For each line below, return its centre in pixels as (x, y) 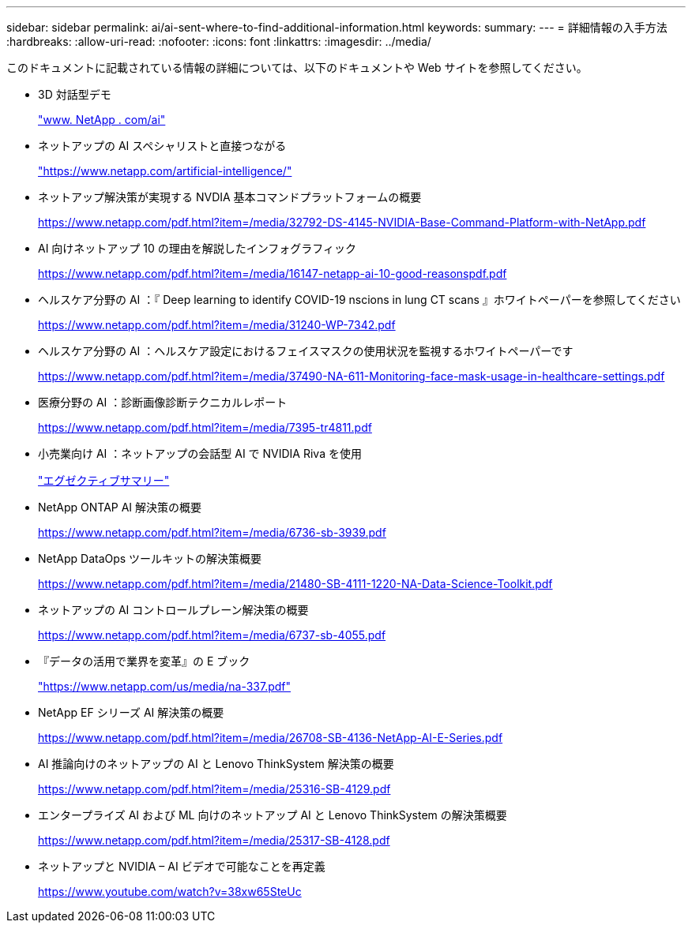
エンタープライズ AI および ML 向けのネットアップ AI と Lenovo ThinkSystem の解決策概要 (273, 815)
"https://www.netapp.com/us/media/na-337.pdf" (165, 686)
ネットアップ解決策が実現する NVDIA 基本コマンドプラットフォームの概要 (230, 197)
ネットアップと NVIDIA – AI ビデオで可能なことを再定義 (182, 866)
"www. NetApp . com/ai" (102, 120)
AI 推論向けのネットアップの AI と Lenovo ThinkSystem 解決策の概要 (216, 764)
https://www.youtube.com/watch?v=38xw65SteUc (170, 892)
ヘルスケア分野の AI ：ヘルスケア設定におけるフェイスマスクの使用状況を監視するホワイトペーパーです (306, 351)
